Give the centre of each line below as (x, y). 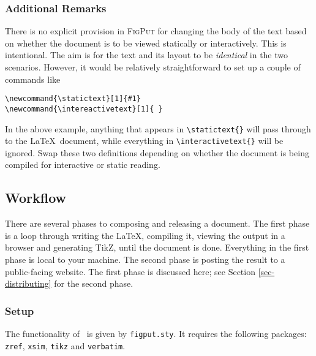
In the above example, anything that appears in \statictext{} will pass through (158, 128)
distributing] (28, 283)
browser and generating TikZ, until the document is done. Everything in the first (157, 247)
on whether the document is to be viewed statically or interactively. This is (146, 43)
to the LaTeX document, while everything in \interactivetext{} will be (144, 141)
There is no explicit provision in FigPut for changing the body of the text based (156, 31)
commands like (33, 79)
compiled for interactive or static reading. (83, 165)
